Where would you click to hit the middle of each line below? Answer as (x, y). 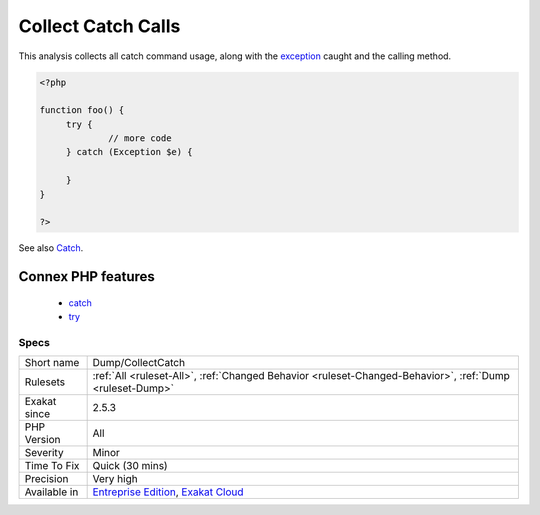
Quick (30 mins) (130, 466)
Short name (52, 363)
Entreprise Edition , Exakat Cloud (168, 492)
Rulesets (44, 382)
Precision (46, 479)
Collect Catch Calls (99, 26)
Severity (44, 453)
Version (42, 440)
